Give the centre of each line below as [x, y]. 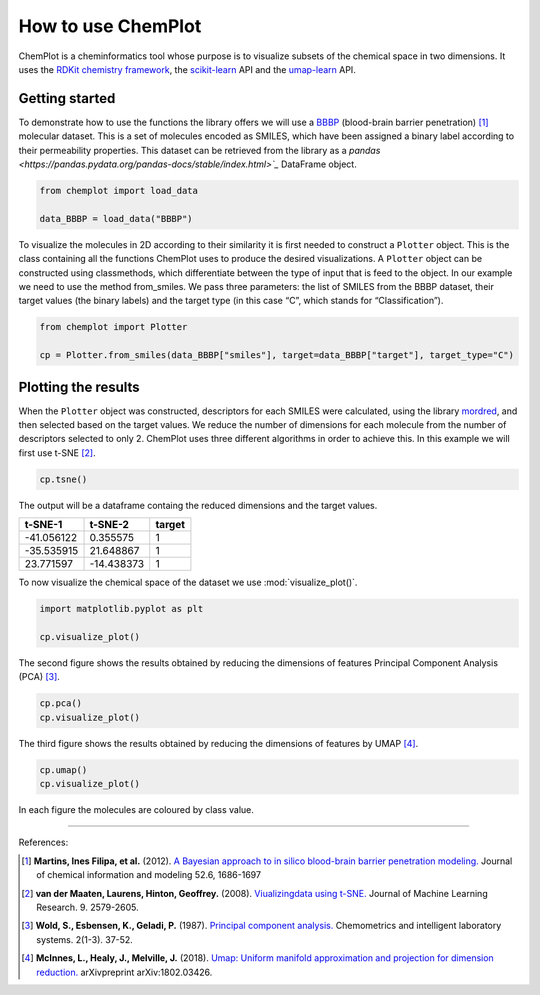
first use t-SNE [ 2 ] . [57, 452]
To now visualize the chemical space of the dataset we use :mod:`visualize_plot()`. [188, 582]
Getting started [67, 98]
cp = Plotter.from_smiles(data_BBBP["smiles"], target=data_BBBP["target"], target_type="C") [277, 355]
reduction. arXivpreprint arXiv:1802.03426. [124, 972]
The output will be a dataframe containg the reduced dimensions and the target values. [198, 505]
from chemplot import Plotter [113, 327]
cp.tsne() [63, 479]
